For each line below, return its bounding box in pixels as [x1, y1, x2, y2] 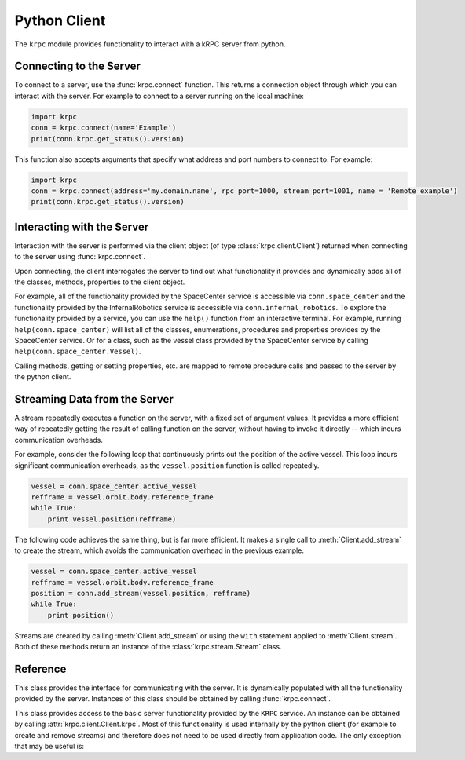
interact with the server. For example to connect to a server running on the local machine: [14, 91, 304, 100]
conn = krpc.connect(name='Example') [31, 123, 177, 133]
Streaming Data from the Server [14, 393, 174, 406]
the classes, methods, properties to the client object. [14, 277, 185, 287]
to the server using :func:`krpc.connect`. [14, 252, 145, 261]
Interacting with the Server [14, 220, 149, 233]
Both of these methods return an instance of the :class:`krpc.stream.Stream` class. [14, 642, 282, 652]
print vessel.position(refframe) [47, 514, 177, 524]
